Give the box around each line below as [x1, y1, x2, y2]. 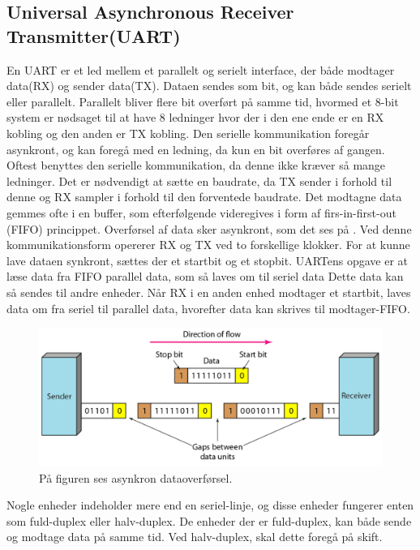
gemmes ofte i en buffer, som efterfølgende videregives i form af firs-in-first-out [6, 204, 396, 221]
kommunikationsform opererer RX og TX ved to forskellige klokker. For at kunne [6, 236, 410, 253]
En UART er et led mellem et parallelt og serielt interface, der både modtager [6, 61, 395, 78]
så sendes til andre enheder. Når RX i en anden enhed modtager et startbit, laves [6, 283, 411, 300]
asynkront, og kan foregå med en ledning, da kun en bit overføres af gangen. [6, 140, 385, 157]
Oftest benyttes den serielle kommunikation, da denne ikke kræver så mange [6, 157, 386, 174]
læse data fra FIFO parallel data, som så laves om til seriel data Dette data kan [6, 268, 404, 285]
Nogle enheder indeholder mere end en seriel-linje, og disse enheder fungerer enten [6, 496, 414, 513]
